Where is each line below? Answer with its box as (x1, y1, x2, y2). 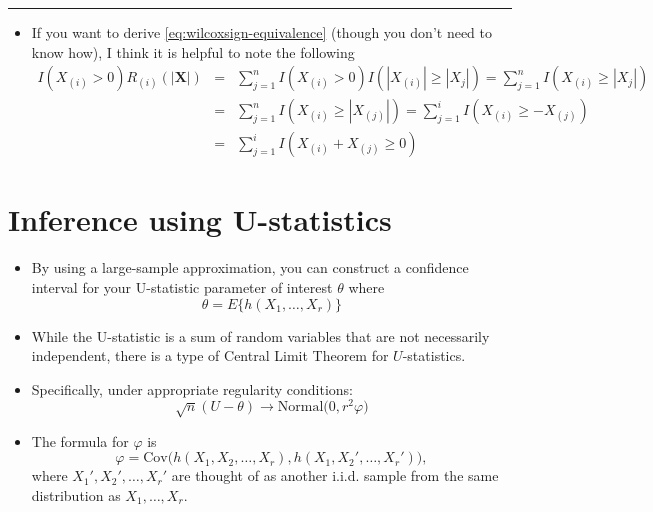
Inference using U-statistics (8, 199, 392, 240)
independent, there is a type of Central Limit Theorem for (31, 345, 389, 366)
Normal (277, 400, 324, 415)
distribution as (31, 485, 121, 506)
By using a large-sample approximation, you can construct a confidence (31, 257, 469, 278)
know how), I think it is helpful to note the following (31, 41, 355, 62)
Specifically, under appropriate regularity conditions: (31, 378, 353, 399)
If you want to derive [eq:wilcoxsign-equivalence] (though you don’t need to (31, 22, 492, 42)
